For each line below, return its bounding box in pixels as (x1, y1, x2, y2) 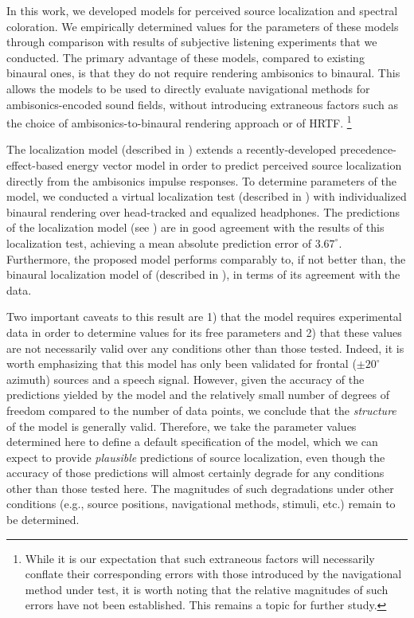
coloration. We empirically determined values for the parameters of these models (6, 18, 399, 34)
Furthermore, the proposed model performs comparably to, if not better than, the (6, 250, 406, 267)
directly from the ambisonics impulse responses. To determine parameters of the (6, 172, 396, 189)
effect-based (6, 157, 64, 173)
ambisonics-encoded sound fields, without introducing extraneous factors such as (6, 96, 398, 112)
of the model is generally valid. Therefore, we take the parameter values (6, 417, 357, 434)
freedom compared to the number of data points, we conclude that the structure (6, 401, 396, 418)
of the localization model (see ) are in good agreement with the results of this (6, 219, 385, 236)
